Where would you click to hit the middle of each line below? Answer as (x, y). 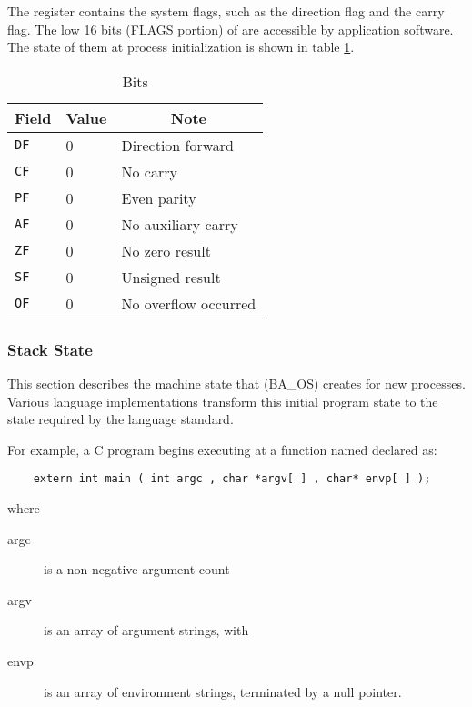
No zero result (166, 250)
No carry (149, 171)
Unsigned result (171, 277)
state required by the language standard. (121, 419)
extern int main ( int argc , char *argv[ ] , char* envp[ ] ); (232, 479)
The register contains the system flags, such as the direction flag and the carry (226, 11)
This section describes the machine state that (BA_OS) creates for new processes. (236, 383)
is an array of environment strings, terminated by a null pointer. (223, 691)
